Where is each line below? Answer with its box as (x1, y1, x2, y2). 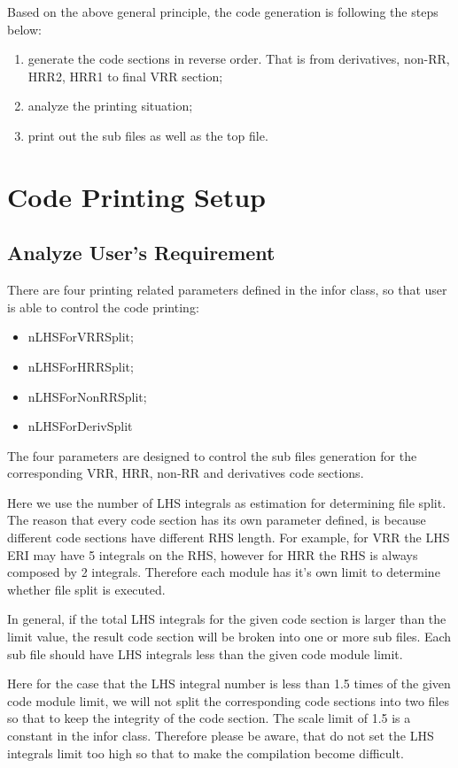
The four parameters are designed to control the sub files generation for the (7, 446, 417, 465)
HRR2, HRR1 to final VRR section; (27, 66, 223, 85)
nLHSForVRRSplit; (27, 327, 134, 346)
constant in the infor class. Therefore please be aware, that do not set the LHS (7, 726, 434, 745)
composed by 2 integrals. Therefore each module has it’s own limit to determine (7, 563, 440, 581)
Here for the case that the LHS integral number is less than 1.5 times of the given (7, 674, 451, 693)
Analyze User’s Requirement (7, 239, 276, 266)
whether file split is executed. (7, 580, 166, 598)
